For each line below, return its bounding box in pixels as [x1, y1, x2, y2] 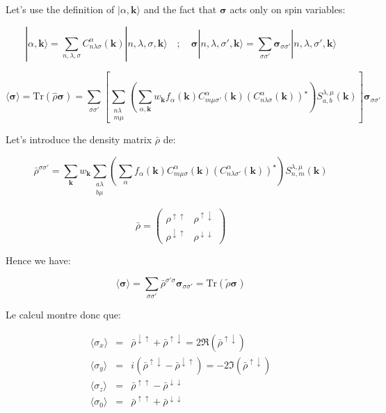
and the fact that [143, 2, 217, 16]
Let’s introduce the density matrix [6, 132, 152, 147]
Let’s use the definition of [6, 2, 115, 16]
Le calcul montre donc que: [6, 307, 121, 322]
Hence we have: [6, 252, 71, 267]
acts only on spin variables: [230, 2, 346, 16]
